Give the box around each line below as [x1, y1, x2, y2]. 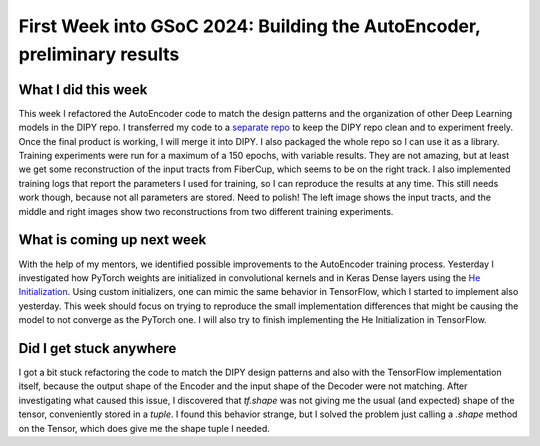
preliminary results [18, 43, 180, 65]
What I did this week [18, 81, 148, 98]
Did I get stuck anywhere [18, 340, 177, 357]
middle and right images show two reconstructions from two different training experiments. [18, 205, 394, 217]
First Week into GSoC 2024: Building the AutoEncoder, [18, 15, 481, 37]
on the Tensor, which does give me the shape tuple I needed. [18, 422, 270, 434]
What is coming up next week [18, 231, 207, 249]
